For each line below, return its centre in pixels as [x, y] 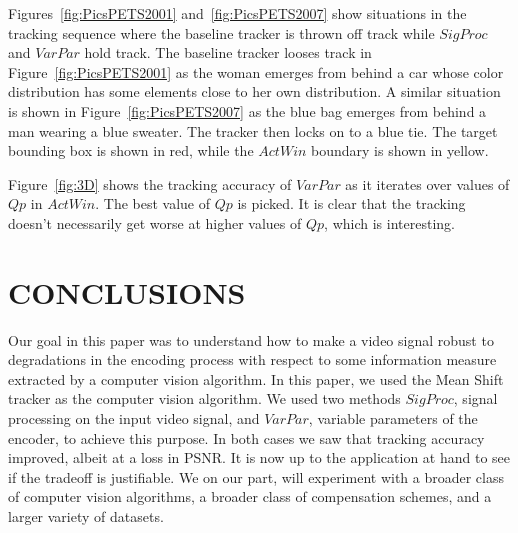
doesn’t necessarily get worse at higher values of [155, 222]
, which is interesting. [389, 222]
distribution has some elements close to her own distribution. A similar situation [254, 91]
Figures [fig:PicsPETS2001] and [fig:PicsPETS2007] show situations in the [237, 13]
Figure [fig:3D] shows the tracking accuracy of [150, 183]
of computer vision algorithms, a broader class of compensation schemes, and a [250, 496]
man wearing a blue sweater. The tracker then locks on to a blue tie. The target [253, 130]
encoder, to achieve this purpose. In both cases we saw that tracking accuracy [246, 437]
